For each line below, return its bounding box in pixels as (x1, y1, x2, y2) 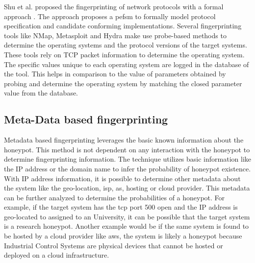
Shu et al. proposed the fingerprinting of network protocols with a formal (4, 1, 224, 11)
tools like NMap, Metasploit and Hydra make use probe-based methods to (4, 30, 227, 40)
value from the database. (4, 88, 78, 98)
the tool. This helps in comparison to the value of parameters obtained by (4, 69, 226, 79)
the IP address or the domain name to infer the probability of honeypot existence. (4, 163, 251, 173)
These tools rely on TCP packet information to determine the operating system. (4, 49, 245, 59)
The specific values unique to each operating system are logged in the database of (4, 59, 249, 69)
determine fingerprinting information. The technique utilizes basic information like (4, 154, 252, 164)
